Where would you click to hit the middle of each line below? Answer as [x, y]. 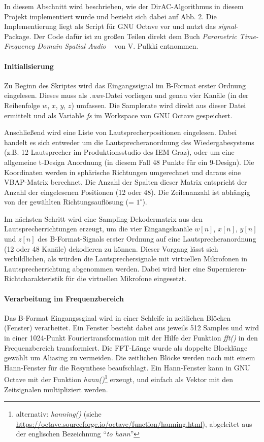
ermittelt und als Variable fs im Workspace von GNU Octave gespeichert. [118, 115]
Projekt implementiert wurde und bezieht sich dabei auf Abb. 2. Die [110, 16]
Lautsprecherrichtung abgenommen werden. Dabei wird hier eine [105, 268]
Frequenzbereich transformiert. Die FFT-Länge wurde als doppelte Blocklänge [126, 347]
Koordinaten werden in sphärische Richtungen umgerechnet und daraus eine [123, 172]
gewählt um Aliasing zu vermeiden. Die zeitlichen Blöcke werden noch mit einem [130, 358]
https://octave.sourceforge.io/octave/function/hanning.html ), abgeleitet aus [134, 423]
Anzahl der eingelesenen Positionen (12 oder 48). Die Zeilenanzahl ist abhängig [127, 192]
